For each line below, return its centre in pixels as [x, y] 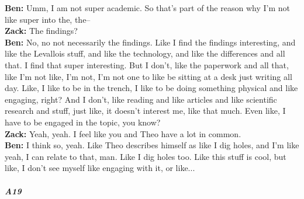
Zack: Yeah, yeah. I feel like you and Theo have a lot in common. [123, 133]
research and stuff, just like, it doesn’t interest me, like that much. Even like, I [145, 111]
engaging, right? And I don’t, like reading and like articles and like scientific [141, 99]
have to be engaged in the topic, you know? [83, 122]
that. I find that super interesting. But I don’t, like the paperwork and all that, [147, 64]
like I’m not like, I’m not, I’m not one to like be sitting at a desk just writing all [148, 76]
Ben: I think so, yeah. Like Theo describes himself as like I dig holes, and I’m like [152, 145]
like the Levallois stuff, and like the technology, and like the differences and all [145, 53]
